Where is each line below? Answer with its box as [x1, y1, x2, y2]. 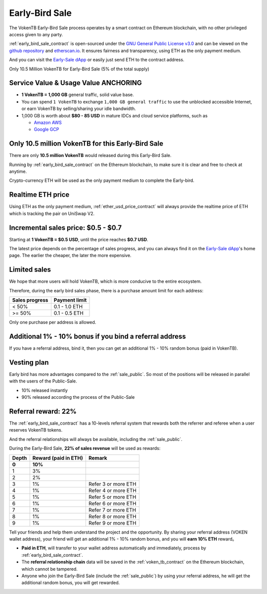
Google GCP [34, 126, 59, 132]
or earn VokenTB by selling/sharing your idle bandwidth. [21, 106, 136, 111]
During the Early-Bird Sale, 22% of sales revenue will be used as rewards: [9, 445, 161, 451]
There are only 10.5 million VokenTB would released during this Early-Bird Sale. [9, 153, 172, 159]
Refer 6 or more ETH [88, 500, 136, 507]
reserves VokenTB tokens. [9, 427, 63, 433]
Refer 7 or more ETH [88, 506, 136, 513]
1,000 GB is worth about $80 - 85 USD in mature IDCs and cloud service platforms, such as [21, 112, 208, 118]
